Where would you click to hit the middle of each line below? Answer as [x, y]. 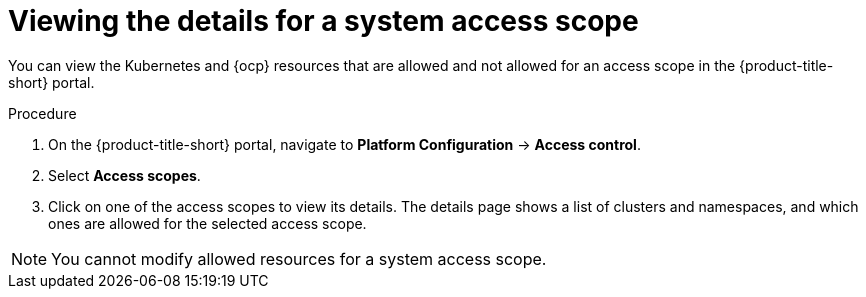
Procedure [42, 113]
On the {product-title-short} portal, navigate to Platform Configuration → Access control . [344, 144]
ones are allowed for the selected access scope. [207, 223]
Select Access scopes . [124, 175]
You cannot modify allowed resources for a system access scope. [299, 258]
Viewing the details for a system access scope [323, 21]
